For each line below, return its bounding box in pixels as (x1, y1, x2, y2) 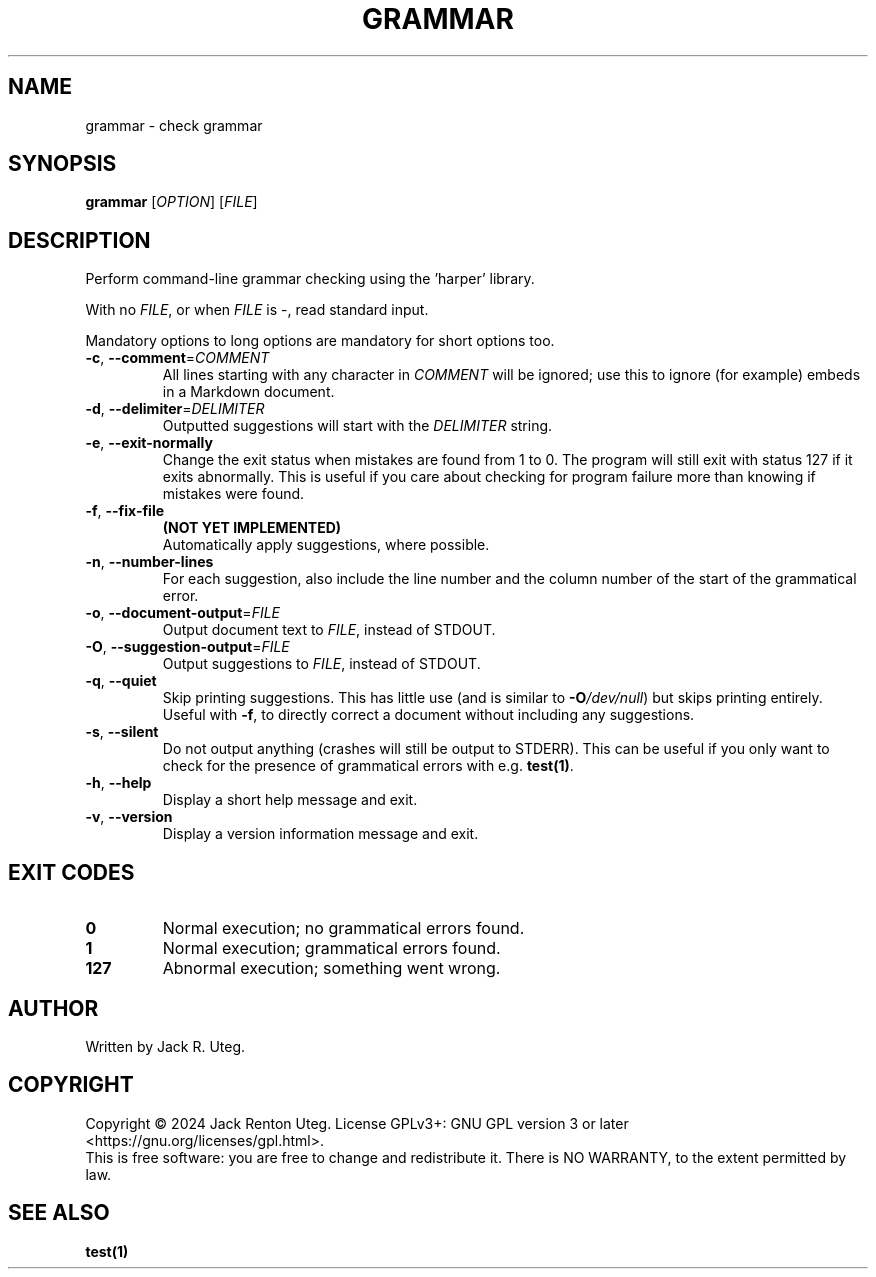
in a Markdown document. (162, 383, 335, 401)
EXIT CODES (8, 859, 135, 885)
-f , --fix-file (85, 502, 165, 520)
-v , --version (85, 808, 173, 826)
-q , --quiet (85, 672, 157, 690)
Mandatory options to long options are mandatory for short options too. (85, 332, 555, 350)
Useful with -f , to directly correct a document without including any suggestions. (162, 706, 695, 724)
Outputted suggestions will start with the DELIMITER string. (162, 417, 553, 435)
